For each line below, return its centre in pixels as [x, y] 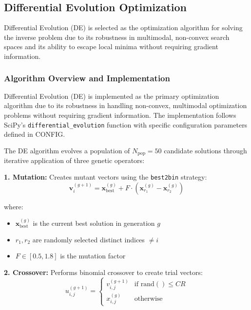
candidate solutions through [205, 150]
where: [14, 206]
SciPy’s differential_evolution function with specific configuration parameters [126, 124]
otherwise [148, 299]
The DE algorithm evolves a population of [67, 150]
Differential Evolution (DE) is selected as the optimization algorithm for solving [123, 27]
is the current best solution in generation [94, 223]
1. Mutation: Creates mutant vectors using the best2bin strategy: [106, 176]
